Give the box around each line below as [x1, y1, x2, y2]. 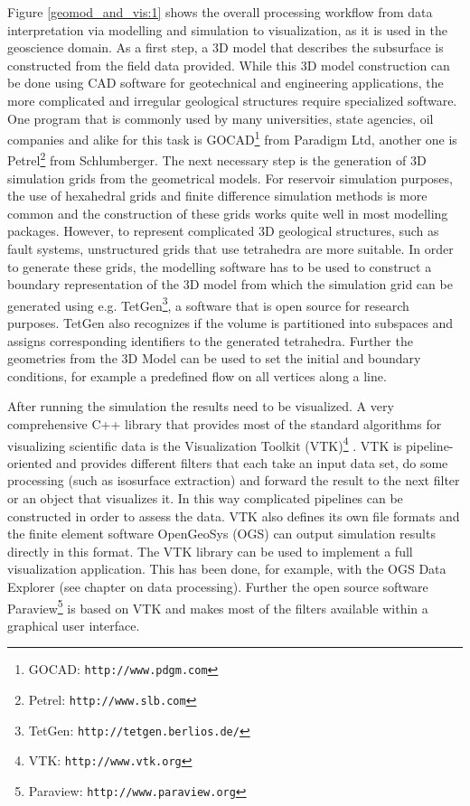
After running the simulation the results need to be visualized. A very [7, 397, 394, 416]
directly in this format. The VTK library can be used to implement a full [7, 541, 413, 560]
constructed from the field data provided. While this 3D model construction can [7, 55, 450, 74]
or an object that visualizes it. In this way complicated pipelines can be [7, 489, 403, 508]
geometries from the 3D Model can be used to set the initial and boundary [7, 349, 421, 368]
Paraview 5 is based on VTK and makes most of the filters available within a [7, 595, 428, 617]
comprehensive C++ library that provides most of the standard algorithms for [7, 415, 442, 434]
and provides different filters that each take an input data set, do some [56, 453, 448, 472]
